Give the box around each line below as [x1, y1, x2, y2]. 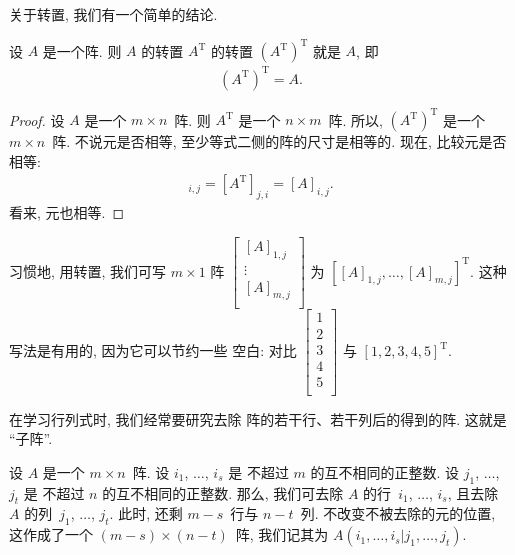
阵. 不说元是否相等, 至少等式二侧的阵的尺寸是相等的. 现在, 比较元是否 [52, 131, 507, 152]
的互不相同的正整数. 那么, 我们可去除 [102, 482, 344, 503]
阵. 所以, [328, 109, 383, 130]
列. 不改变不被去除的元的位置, [300, 503, 496, 524]
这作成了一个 [9, 524, 93, 545]
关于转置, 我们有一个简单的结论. [9, 4, 218, 24]
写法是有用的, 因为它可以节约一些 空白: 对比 [9, 340, 297, 361]
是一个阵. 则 [42, 40, 122, 61]
